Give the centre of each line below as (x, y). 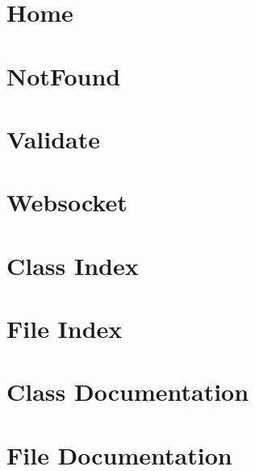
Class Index (73, 265)
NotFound (64, 75)
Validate (53, 138)
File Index (65, 329)
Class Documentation (128, 392)
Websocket (67, 202)
